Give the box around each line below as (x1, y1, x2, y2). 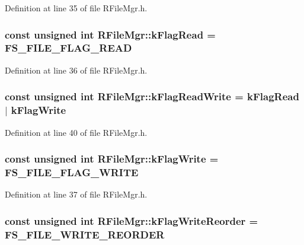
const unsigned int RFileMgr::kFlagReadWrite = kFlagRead (5, 89, 299, 104)
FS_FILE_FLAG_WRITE (5, 164, 139, 179)
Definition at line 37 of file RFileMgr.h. (5, 188, 148, 201)
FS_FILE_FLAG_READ (5, 40, 132, 55)
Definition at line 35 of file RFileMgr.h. (5, 2, 148, 14)
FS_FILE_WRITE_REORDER (5, 227, 165, 241)
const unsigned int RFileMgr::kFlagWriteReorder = (5, 213, 258, 228)
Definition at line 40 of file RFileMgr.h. (5, 126, 148, 138)
